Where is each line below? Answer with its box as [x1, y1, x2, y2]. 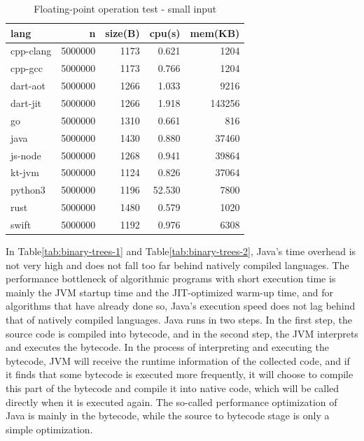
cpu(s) [149, 25, 181, 40]
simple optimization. [6, 421, 93, 436]
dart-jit [10, 95, 42, 110]
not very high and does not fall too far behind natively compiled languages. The [6, 257, 349, 272]
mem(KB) [190, 25, 240, 40]
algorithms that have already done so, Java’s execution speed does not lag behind [6, 298, 356, 313]
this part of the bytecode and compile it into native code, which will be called [6, 380, 339, 395]
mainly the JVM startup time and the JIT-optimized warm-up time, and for [6, 284, 334, 299]
